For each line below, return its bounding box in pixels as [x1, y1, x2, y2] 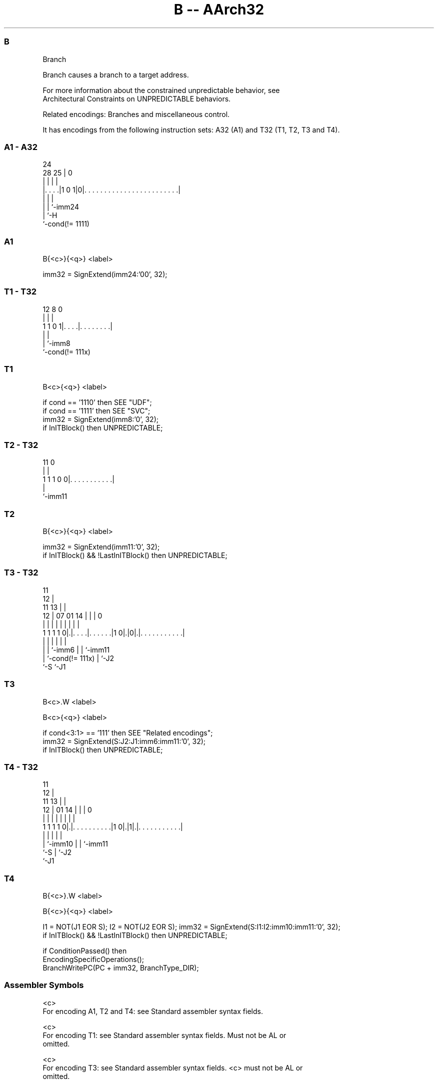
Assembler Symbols [4, 980, 84, 990]
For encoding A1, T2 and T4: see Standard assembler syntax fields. [42, 1006, 263, 1015]
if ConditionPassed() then [42, 946, 127, 955]
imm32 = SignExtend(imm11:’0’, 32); [42, 542, 160, 551]
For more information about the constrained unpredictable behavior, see [42, 85, 280, 94]
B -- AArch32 [173, 1, 264, 18]
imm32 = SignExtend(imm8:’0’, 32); [42, 414, 158, 423]
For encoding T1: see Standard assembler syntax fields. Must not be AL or [42, 1030, 286, 1039]
